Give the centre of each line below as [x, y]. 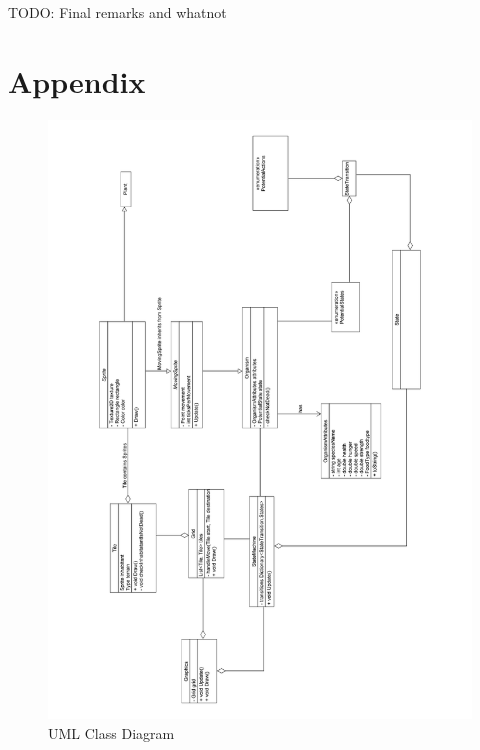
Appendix [77, 80]
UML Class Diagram [111, 733]
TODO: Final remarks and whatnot [117, 12]
